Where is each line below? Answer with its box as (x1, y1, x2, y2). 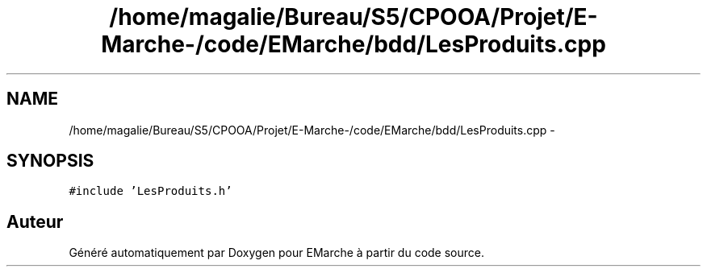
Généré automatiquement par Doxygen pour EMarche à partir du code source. (69, 246, 484, 260)
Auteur (6, 211, 64, 232)
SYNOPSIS (6, 151, 94, 172)
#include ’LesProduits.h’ (69, 184, 232, 198)
